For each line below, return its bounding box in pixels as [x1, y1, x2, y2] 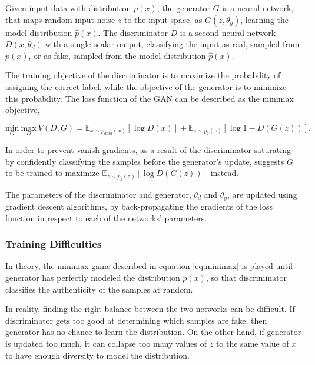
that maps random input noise [5, 13, 115, 25]
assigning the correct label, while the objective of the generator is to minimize [5, 80, 287, 92]
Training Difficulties [5, 237, 102, 251]
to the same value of [215, 337, 289, 349]
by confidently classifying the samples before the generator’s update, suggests [5, 155, 284, 167]
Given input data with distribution [5, 2, 131, 14]
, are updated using [227, 188, 297, 200]
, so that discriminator [205, 271, 287, 284]
